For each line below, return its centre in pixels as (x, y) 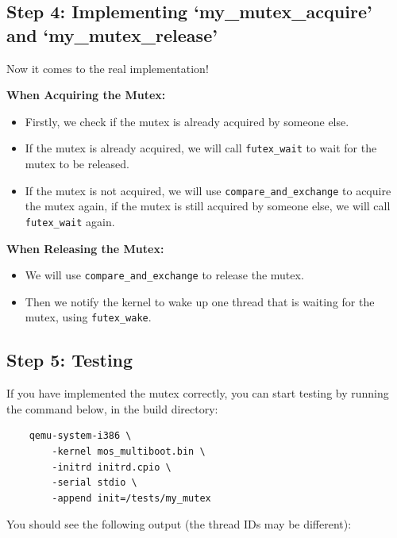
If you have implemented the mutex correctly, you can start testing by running (198, 393)
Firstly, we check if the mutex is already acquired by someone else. (187, 121)
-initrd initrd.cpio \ (112, 467)
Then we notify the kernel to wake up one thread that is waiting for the (200, 301)
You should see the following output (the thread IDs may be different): (179, 524)
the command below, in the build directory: (112, 408)
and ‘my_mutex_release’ (112, 35)
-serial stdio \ (94, 483)
